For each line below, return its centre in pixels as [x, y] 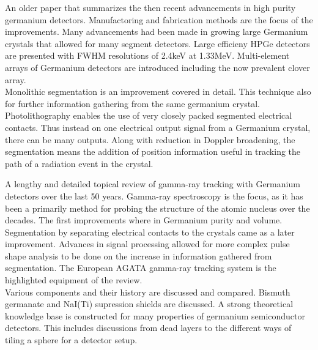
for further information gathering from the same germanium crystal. [133, 103]
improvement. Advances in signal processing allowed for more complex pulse [147, 244]
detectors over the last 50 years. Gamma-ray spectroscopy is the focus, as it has [154, 195]
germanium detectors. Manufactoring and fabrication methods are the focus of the [159, 19]
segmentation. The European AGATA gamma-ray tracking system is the [141, 268]
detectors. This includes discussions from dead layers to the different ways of [148, 328]
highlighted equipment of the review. [74, 280]
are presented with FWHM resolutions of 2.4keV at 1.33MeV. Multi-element [147, 55]
